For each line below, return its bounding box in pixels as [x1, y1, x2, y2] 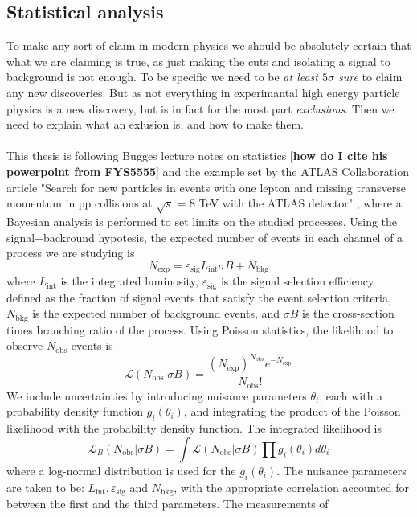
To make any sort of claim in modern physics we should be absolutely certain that [6, 37, 411, 54]
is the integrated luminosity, [60, 273, 198, 289]
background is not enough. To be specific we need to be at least [6, 68, 318, 85]
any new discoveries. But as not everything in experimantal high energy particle [6, 84, 400, 101]
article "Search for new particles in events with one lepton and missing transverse [6, 178, 407, 195]
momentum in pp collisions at [6, 195, 153, 211]
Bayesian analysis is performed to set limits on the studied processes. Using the [6, 212, 398, 229]
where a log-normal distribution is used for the [6, 462, 236, 478]
